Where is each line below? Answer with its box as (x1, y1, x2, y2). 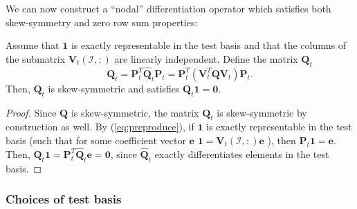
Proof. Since (6, 105, 57, 119)
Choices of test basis (6, 190, 122, 208)
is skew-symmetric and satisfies (48, 81, 180, 95)
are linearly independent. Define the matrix (114, 51, 298, 66)
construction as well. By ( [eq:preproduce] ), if (6, 119, 194, 134)
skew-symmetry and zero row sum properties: (6, 14, 198, 29)
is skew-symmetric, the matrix (71, 105, 199, 119)
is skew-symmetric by (217, 105, 307, 119)
